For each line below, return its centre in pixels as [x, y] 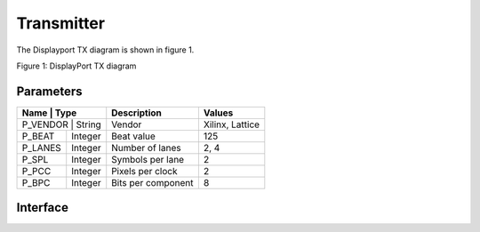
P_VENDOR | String [61, 124]
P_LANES [41, 148]
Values [218, 113]
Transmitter [61, 23]
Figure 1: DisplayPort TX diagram [76, 66]
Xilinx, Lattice [232, 124]
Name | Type [49, 113]
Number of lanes [146, 148]
